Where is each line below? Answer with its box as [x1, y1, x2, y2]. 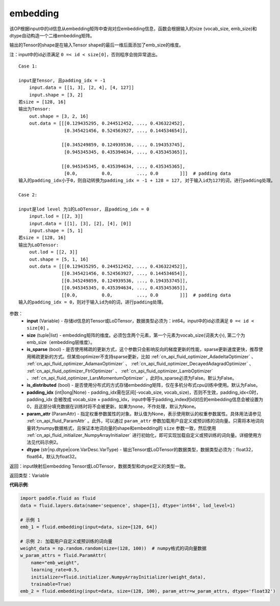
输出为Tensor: [18, 106, 51, 112]
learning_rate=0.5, [31, 567, 80, 573]
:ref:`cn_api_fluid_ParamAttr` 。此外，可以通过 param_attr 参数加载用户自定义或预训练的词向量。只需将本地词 [27, 418, 260, 424]
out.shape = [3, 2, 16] [29, 113, 89, 119]
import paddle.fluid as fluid [20, 496, 96, 501]
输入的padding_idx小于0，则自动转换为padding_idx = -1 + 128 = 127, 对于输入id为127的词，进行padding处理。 [18, 178, 275, 183]
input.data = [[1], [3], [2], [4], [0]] [29, 220, 132, 226]
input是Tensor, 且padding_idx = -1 [18, 77, 106, 83]
